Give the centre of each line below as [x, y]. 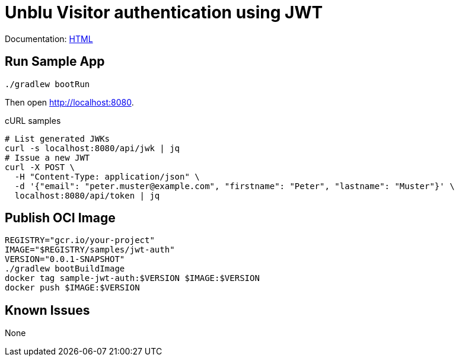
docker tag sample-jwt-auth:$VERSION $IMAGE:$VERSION [132, 278]
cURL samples [33, 120]
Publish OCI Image [60, 218]
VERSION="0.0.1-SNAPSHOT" [65, 259]
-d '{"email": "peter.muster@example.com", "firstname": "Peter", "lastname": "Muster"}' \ [235, 186]
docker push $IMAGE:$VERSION [72, 288]
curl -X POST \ [40, 167]
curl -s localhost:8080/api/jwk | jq [93, 148]
